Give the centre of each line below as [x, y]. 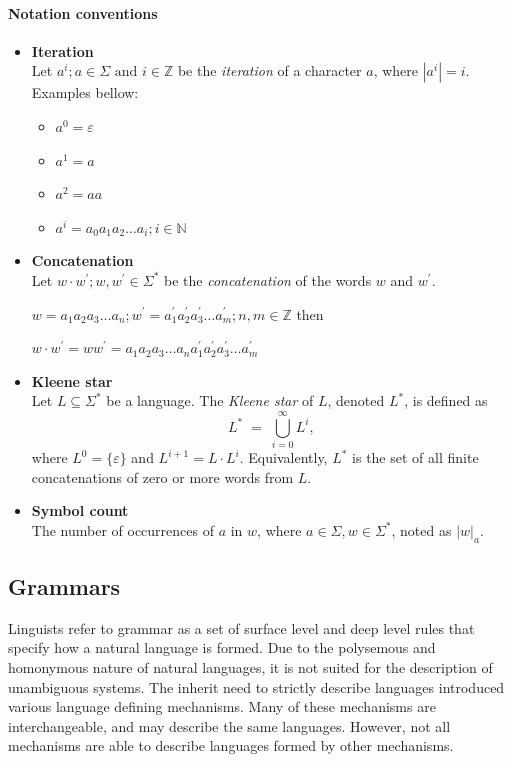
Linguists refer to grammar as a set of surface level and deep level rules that [241, 627]
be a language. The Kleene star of [210, 400]
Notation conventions [83, 12]
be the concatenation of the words [268, 279]
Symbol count [80, 510]
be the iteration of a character [269, 70]
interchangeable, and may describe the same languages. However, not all [229, 725]
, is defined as [446, 400]
